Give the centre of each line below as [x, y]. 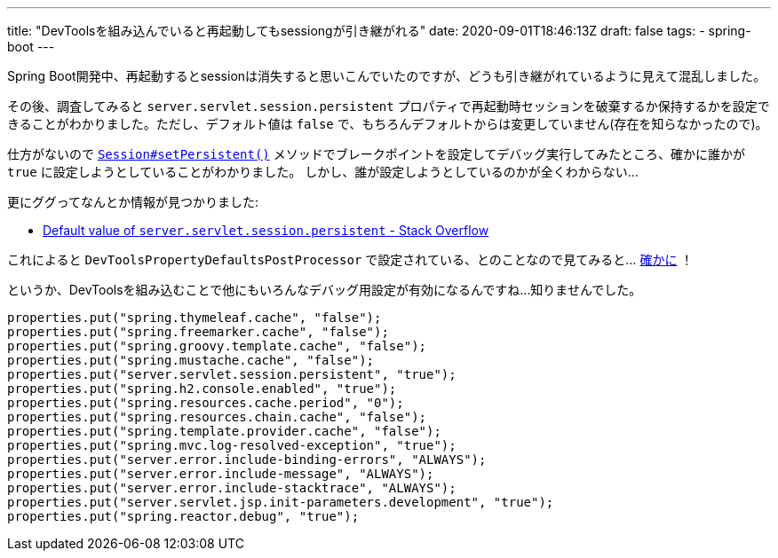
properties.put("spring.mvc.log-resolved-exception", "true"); [232, 445]
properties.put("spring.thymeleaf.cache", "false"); [194, 318]
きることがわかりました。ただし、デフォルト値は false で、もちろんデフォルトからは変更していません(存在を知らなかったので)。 [388, 124]
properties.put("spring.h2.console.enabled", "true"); [202, 389]
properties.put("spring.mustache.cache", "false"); [191, 360]
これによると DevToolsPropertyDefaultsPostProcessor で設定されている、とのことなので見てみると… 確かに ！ [350, 259]
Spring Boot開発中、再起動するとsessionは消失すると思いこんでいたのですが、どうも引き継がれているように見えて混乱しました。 [386, 76]
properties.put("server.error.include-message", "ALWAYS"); [221, 474]
